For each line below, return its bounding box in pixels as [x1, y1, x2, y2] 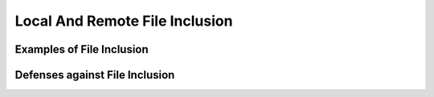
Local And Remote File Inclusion [14, 12, 233, 30]
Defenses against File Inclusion [14, 68, 175, 82]
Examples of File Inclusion [14, 42, 149, 56]
